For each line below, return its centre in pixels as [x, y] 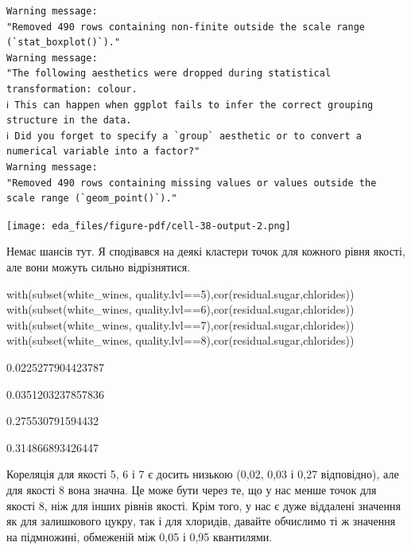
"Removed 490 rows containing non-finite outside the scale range [186, 27]
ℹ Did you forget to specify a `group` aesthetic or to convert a [184, 136]
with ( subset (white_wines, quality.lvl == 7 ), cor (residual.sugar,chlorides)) [180, 324]
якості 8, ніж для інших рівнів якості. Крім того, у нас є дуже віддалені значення [204, 505]
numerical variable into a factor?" [103, 152]
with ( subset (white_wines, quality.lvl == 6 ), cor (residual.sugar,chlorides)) [180, 309]
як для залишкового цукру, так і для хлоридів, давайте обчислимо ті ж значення [201, 521]
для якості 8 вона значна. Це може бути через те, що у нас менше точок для [192, 489]
